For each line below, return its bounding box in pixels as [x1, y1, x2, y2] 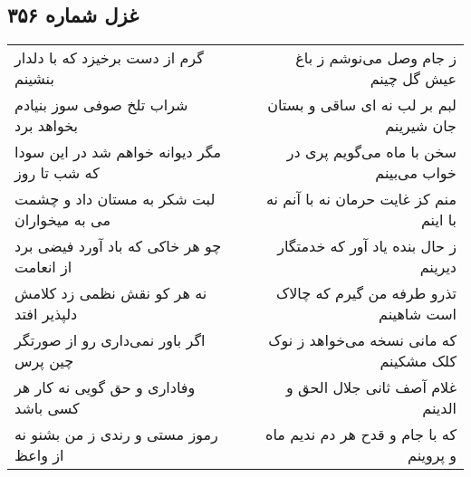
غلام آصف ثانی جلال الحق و [286, 377, 457, 398]
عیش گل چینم [370, 68, 457, 90]
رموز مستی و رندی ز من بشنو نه [14, 424, 218, 445]
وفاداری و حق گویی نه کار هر [14, 377, 196, 398]
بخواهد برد [14, 115, 79, 137]
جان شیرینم [385, 115, 457, 137]
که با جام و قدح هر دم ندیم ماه [265, 424, 457, 445]
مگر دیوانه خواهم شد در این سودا [14, 141, 222, 163]
